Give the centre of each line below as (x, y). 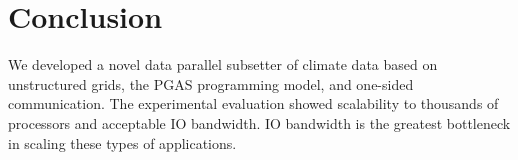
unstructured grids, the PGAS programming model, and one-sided (211, 83)
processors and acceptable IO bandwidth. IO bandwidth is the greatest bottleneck (259, 122)
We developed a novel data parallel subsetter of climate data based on (223, 64)
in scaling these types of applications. (122, 142)
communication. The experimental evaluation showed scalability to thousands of (253, 103)
